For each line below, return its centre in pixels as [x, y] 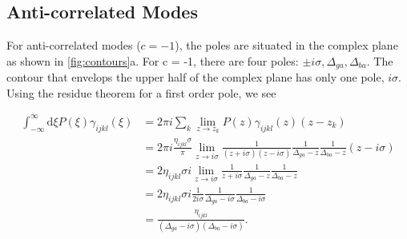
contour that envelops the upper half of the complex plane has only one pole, [195, 77]
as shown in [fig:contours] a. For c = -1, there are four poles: [153, 60]
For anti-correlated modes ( [74, 45]
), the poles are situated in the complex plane [286, 45]
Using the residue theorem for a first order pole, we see [141, 92]
